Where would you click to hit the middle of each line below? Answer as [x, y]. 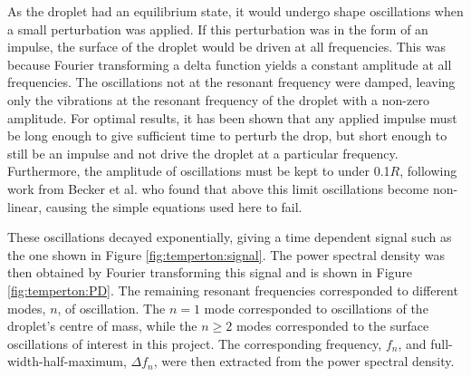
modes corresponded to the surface [332, 326]
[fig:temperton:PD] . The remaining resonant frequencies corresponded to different [233, 290]
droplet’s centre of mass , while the [102, 326]
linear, [25, 206]
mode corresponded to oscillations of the [316, 308]
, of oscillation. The [111, 308]
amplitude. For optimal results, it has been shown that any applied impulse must [232, 117]
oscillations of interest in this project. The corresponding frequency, [195, 343]
